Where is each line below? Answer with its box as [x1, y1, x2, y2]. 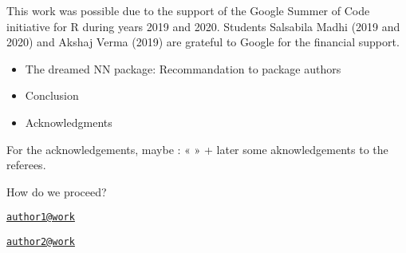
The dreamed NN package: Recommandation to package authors [25, 60, 341, 77]
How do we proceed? [6, 183, 107, 200]
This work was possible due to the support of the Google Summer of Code [6, 2, 370, 18]
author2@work [6, 236, 75, 247]
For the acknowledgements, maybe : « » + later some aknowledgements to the [6, 140, 388, 157]
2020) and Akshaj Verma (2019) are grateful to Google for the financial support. [6, 34, 400, 50]
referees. [6, 156, 46, 173]
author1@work [6, 211, 75, 223]
